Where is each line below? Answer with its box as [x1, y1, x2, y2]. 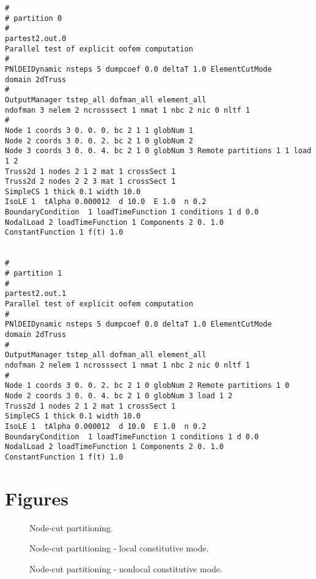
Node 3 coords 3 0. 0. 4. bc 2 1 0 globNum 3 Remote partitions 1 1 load [5, 146, 312, 156]
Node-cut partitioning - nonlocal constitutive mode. [29, 562, 222, 575]
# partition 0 [5, 13, 62, 23]
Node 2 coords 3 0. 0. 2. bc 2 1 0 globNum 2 [5, 136, 193, 145]
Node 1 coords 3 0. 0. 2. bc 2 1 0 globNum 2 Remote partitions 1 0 [5, 381, 290, 390]
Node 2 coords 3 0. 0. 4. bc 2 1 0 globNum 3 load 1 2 [5, 391, 233, 400]
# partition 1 [5, 269, 62, 278]
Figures [5, 485, 68, 510]
